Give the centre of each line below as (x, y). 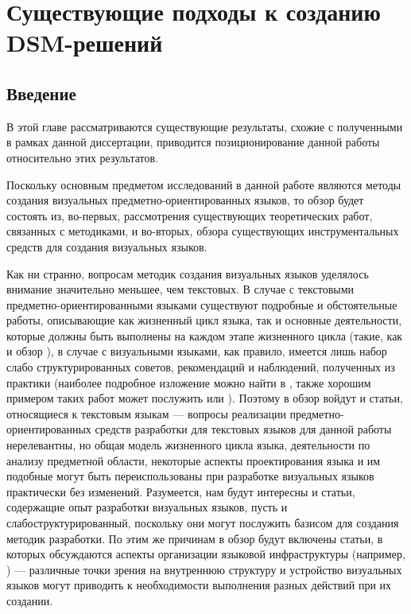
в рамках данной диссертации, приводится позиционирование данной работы (193, 142)
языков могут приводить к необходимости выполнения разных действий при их (199, 585)
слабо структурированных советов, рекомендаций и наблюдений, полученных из (201, 367)
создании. (30, 600)
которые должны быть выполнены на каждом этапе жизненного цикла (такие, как (205, 335)
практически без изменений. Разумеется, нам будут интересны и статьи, (181, 491)
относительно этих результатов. (83, 157)
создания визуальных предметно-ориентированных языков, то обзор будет (185, 200)
